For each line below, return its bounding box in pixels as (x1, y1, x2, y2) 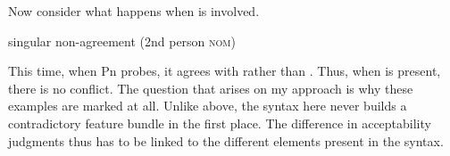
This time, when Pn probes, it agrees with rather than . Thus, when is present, (8, 62, 441, 80)
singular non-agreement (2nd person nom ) (8, 31, 236, 50)
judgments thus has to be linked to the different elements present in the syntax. (8, 131, 444, 150)
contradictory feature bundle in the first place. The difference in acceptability (8, 113, 431, 132)
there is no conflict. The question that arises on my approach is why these (8, 78, 413, 97)
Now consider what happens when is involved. (8, 2, 260, 20)
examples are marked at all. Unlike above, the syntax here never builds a (8, 96, 407, 115)
